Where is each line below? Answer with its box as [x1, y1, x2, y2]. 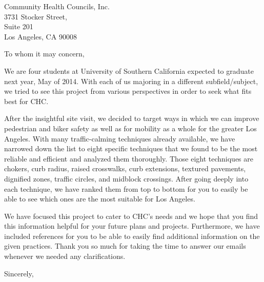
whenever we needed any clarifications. [4, 251, 126, 261]
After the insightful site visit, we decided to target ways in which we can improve [4, 113, 259, 124]
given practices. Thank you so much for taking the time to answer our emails [4, 240, 246, 251]
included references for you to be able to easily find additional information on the [4, 230, 260, 241]
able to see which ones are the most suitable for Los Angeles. [4, 193, 195, 204]
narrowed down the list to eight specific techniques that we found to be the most [4, 143, 258, 154]
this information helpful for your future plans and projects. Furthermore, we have [4, 220, 260, 231]
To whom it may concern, [4, 48, 85, 59]
